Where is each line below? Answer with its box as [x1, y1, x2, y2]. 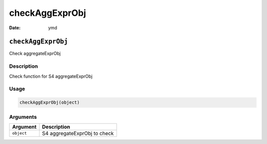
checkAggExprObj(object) [19, 99, 80, 105]
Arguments [9, 113, 37, 120]
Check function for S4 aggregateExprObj [9, 73, 92, 79]
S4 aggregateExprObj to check [42, 130, 114, 137]
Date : [9, 25, 21, 31]
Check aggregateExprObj [9, 50, 61, 56]
